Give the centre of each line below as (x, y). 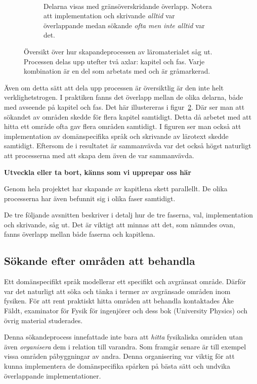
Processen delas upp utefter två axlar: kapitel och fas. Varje (114, 61)
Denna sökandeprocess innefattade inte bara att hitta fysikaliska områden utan (124, 337)
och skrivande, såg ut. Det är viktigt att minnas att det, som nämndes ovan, (120, 224)
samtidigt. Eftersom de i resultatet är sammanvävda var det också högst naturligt (128, 146)
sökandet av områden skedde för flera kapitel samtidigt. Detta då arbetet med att (128, 116)
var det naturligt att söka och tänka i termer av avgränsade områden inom (117, 291)
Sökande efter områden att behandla (100, 261)
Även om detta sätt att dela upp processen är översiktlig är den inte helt (114, 87)
